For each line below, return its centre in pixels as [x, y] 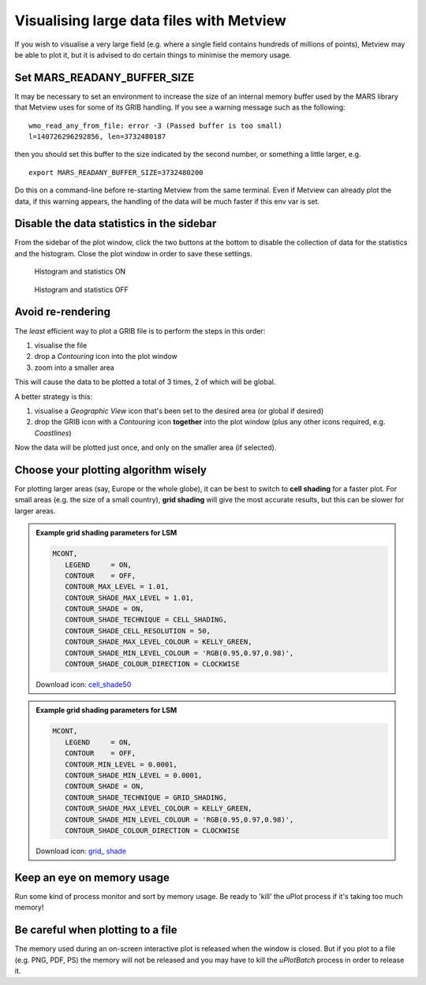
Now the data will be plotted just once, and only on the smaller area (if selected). [146, 448]
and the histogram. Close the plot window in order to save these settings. [133, 253]
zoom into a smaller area [74, 368]
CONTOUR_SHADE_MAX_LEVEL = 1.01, [129, 598]
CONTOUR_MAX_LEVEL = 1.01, [117, 587]
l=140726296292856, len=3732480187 [97, 137]
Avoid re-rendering [62, 312]
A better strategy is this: [54, 396]
